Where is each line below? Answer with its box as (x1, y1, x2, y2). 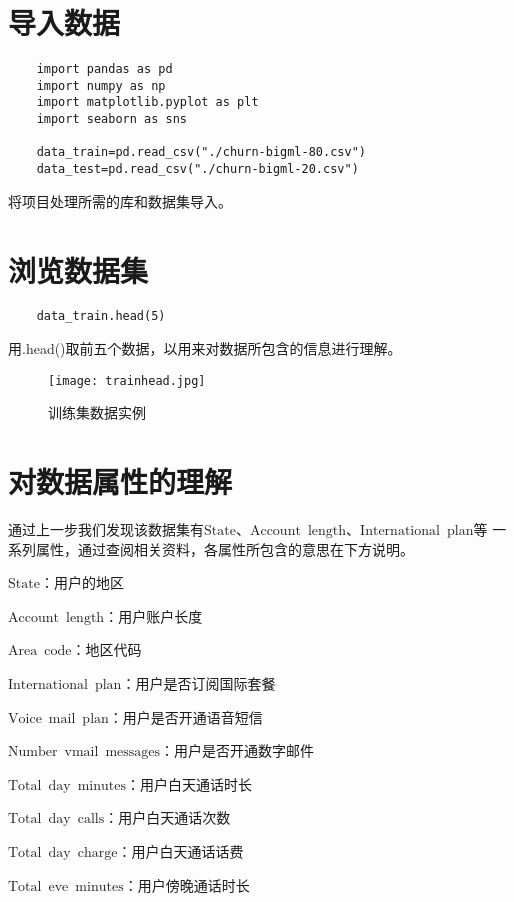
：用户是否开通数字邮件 (160, 740, 315, 761)
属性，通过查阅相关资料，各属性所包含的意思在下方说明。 (35, 538, 414, 559)
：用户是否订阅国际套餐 (121, 673, 276, 694)
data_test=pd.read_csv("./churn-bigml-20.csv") (36, 162, 359, 177)
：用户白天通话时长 (126, 773, 253, 794)
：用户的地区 (39, 572, 124, 593)
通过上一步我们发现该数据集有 (8, 519, 204, 540)
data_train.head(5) (36, 309, 166, 324)
